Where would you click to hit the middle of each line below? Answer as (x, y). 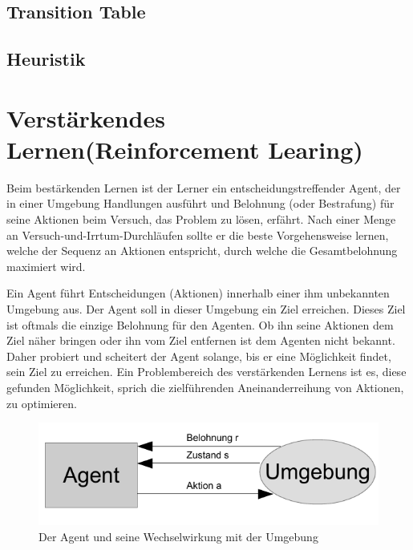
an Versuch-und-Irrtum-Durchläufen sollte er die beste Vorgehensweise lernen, (198, 235)
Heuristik (46, 59)
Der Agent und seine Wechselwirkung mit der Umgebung (178, 536)
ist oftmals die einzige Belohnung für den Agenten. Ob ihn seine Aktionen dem (200, 324)
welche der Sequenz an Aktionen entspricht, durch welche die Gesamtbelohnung (202, 251)
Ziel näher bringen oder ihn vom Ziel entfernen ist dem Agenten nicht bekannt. (201, 340)
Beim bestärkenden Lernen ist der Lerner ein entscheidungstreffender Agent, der (204, 187)
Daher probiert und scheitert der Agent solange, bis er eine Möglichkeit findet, (199, 356)
